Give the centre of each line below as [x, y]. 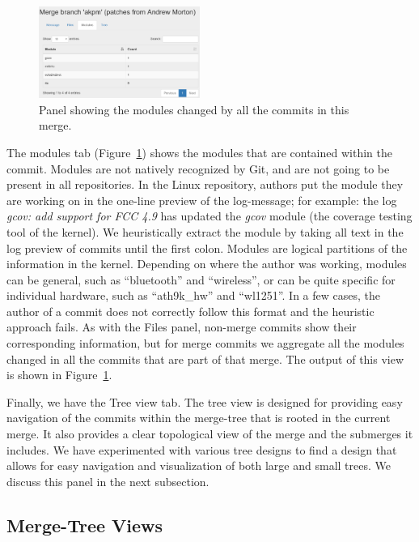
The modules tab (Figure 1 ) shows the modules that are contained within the [199, 152]
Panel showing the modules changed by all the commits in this [194, 109]
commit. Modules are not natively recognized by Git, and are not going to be [198, 168]
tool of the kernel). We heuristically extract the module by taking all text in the [205, 231]
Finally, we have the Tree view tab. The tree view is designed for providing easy [205, 401]
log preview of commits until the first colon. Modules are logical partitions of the [207, 248]
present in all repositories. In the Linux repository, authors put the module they [205, 184]
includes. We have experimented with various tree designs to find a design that [202, 449]
